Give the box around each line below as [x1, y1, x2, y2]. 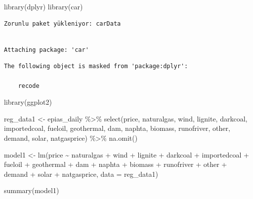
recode [18, 82, 40, 89]
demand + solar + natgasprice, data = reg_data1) [4, 168, 158, 179]
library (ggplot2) [4, 97, 52, 107]
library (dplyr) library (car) [4, 1, 83, 11]
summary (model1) [4, 185, 59, 196]
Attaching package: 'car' [4, 46, 89, 53]
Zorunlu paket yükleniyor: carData [4, 20, 121, 27]
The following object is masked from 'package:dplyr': [4, 63, 188, 70]
